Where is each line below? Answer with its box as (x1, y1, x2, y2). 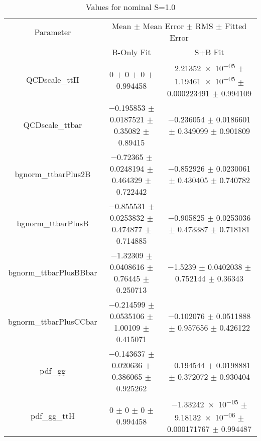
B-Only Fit (112, 46, 151, 58)
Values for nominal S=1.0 (85, 1, 176, 13)
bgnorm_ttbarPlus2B (15, 168, 91, 180)
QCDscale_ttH (26, 74, 79, 86)
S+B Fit (194, 46, 224, 58)
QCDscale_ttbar (23, 119, 82, 131)
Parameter (34, 26, 71, 38)
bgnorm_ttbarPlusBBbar (8, 266, 97, 278)
